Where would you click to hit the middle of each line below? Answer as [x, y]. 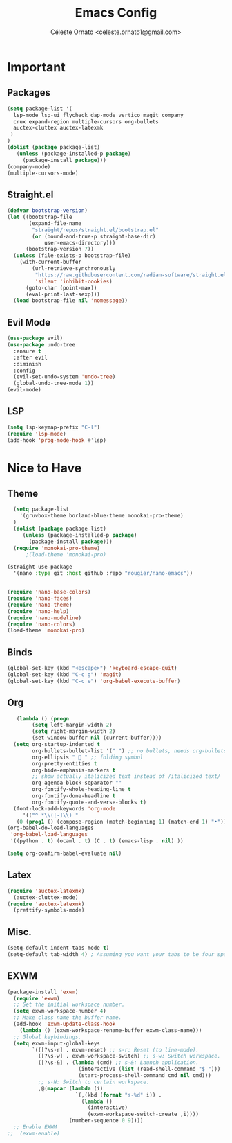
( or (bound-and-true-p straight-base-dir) [94, 236]
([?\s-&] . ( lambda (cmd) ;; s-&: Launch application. [118, 1063]
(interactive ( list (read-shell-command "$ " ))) [149, 1069]
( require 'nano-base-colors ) [49, 592]
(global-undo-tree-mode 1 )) [54, 383]
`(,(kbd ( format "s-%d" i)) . [118, 1095]
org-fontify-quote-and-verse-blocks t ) [89, 802]
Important [36, 67]
